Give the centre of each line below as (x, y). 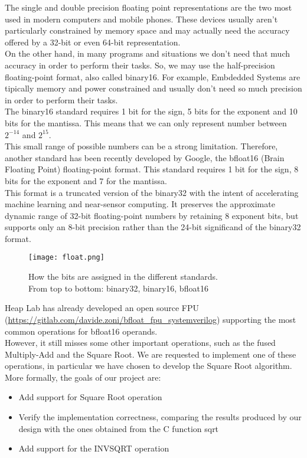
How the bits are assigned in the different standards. (123, 277)
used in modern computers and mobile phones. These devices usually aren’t (141, 19)
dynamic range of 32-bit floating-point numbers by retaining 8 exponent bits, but (152, 215)
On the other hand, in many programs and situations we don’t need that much (147, 53)
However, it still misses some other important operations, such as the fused (140, 343)
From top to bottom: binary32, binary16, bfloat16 (118, 288)
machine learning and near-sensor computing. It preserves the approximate (140, 204)
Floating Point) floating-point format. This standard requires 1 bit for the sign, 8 (152, 169)
